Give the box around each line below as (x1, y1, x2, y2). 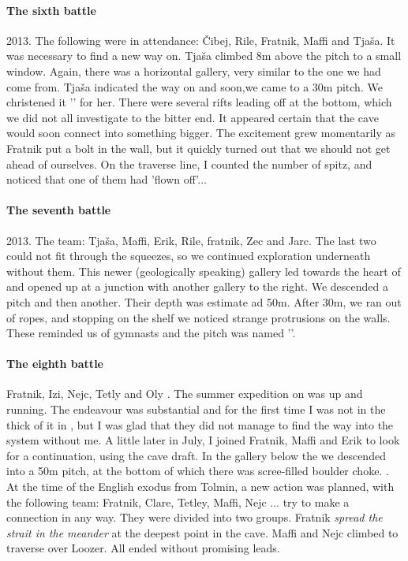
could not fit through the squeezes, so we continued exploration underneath (6, 247, 371, 264)
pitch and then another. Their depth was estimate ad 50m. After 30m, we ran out (6, 293, 402, 310)
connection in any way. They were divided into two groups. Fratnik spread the (6, 509, 383, 526)
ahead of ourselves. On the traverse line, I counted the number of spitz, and (6, 155, 372, 172)
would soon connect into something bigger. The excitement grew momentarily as (6, 124, 396, 141)
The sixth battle (6, 2, 96, 18)
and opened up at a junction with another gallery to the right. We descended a (6, 278, 389, 295)
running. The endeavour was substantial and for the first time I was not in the (6, 401, 386, 418)
